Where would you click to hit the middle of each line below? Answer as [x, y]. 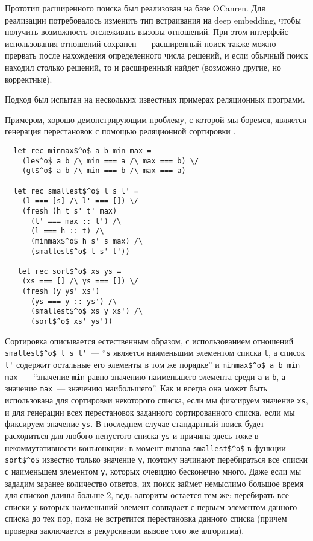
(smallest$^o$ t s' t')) [80, 251]
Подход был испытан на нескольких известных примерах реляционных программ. [155, 99]
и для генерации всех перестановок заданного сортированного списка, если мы [150, 412]
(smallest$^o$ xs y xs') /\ [87, 312]
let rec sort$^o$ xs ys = [70, 271]
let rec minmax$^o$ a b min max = [82, 150]
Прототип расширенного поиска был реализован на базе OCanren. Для [135, 8]
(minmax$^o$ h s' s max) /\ [87, 241]
